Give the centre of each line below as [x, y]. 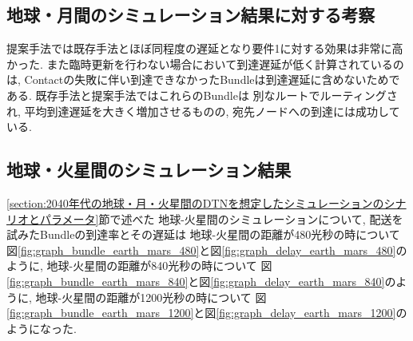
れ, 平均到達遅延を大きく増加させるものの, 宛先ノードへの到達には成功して [203, 111]
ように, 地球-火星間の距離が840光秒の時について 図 [139, 266]
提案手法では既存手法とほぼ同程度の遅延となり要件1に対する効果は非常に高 [205, 48]
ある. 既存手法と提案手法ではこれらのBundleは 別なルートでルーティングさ [202, 95]
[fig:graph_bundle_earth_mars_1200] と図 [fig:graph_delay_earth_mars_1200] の [207, 313]
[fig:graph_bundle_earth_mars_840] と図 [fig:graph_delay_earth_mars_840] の [201, 281]
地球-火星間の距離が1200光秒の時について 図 [151, 297]
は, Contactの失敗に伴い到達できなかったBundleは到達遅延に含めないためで [203, 79]
